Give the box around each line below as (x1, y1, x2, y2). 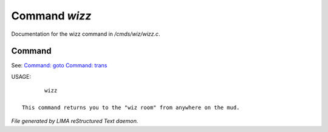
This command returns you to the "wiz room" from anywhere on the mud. (22, 104, 240, 111)
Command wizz (11, 9, 92, 22)
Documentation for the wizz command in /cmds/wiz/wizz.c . (11, 30, 160, 38)
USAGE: (11, 73, 32, 80)
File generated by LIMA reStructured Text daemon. (11, 117, 138, 125)
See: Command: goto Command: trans (11, 62, 108, 69)
